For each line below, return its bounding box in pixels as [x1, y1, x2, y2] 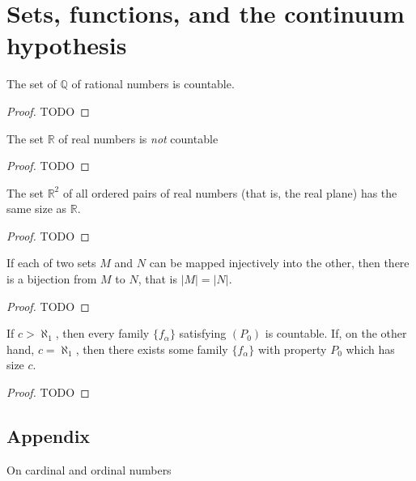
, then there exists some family [75, 340, 228, 357]
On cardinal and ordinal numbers [6, 461, 172, 478]
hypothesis [6, 28, 127, 62]
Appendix [6, 424, 91, 449]
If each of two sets [6, 254, 96, 271]
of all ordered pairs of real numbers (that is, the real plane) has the [62, 184, 397, 201]
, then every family [55, 325, 150, 342]
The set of [6, 75, 57, 92]
